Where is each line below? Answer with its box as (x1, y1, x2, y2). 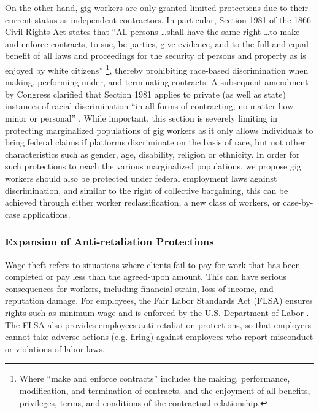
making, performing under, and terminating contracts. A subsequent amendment (5, 75, 309, 88)
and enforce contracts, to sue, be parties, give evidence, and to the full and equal (5, 37, 309, 50)
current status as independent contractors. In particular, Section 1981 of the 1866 (5, 13, 312, 26)
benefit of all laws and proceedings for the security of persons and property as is (5, 49, 306, 62)
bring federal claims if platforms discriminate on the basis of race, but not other (5, 136, 306, 149)
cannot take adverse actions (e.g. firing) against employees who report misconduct (5, 330, 313, 343)
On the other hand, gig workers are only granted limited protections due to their (5, 1, 308, 14)
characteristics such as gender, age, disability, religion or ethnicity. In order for (5, 147, 300, 160)
